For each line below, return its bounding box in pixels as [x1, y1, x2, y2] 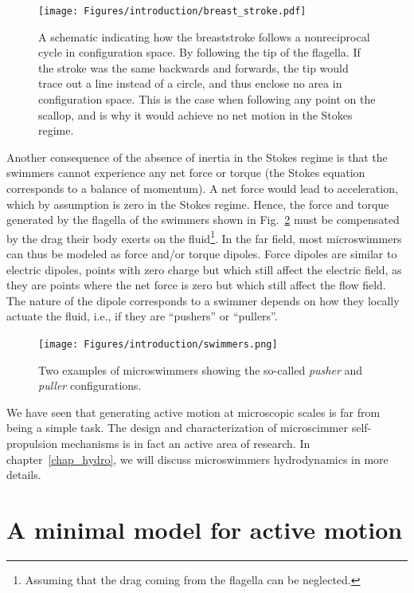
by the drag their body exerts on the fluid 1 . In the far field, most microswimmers [6, 227, 402, 246]
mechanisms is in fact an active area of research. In [61, 435, 310, 452]
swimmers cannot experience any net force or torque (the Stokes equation [6, 164, 365, 181]
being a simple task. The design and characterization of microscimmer [6, 419, 348, 436]
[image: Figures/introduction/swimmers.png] [38, 339, 278, 350]
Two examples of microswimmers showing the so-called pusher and [38, 361, 363, 378]
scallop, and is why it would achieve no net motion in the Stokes [38, 106, 353, 123]
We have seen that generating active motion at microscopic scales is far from [6, 403, 381, 420]
